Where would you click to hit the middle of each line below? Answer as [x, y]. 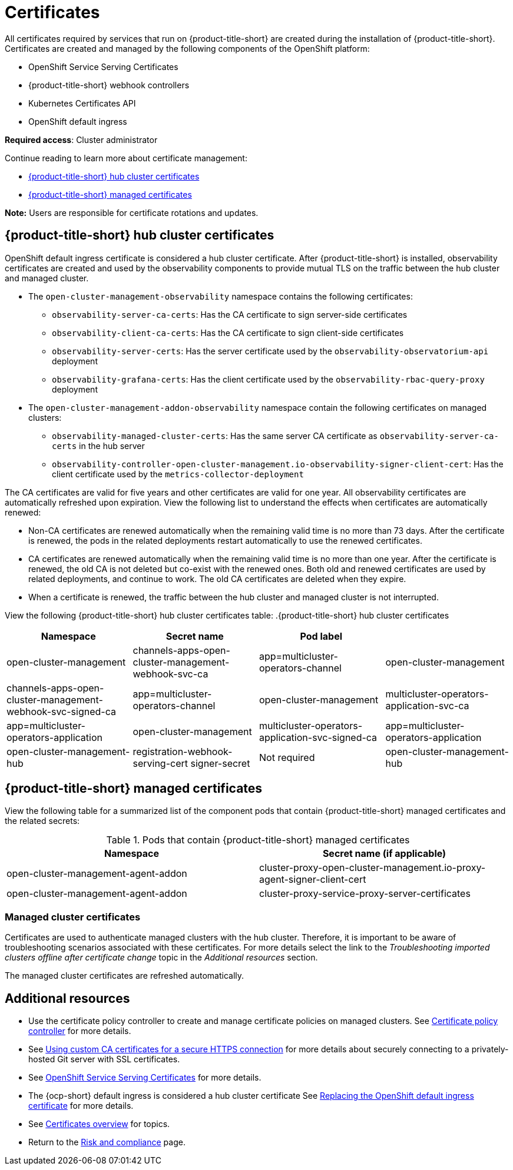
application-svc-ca [427, 705]
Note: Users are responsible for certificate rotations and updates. [132, 212]
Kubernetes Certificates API [82, 103]
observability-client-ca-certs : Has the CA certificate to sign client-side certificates [228, 333]
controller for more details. [80, 1031]
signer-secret [220, 763]
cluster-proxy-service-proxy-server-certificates [365, 894]
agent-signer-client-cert [313, 880]
